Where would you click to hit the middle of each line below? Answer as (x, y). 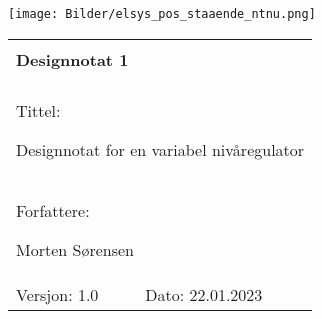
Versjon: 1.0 (57, 294)
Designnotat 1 (72, 59)
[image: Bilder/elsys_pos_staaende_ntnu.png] (162, 14)
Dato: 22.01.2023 (204, 294)
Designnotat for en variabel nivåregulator (160, 149)
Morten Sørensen (75, 249)
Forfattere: (53, 210)
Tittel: (38, 110)
